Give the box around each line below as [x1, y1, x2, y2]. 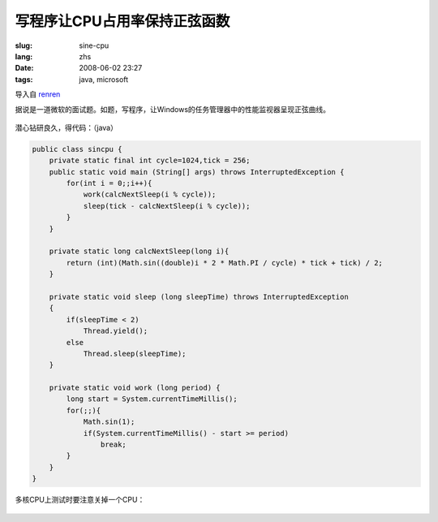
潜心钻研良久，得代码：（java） [15, 123, 118, 132]
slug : [15, 41, 32, 50]
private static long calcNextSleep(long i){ [49, 247, 230, 256]
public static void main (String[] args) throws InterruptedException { [49, 167, 345, 176]
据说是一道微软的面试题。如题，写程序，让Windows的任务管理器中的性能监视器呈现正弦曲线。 [15, 104, 331, 114]
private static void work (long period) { [49, 383, 221, 393]
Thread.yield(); [83, 326, 148, 336]
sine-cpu [79, 41, 109, 50]
